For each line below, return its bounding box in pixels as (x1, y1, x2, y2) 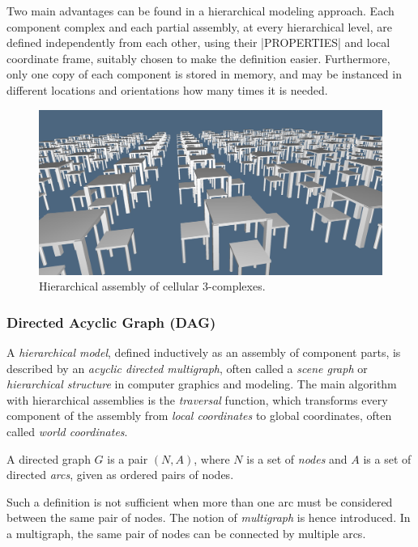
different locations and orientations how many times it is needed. (6, 81, 328, 98)
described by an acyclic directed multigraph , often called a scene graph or (6, 359, 368, 376)
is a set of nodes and (246, 450, 348, 467)
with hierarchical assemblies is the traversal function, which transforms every (6, 391, 388, 408)
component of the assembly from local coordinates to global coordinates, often (6, 407, 392, 424)
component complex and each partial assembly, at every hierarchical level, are (6, 18, 392, 35)
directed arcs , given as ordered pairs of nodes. (6, 466, 234, 483)
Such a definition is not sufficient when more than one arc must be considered (6, 493, 393, 510)
